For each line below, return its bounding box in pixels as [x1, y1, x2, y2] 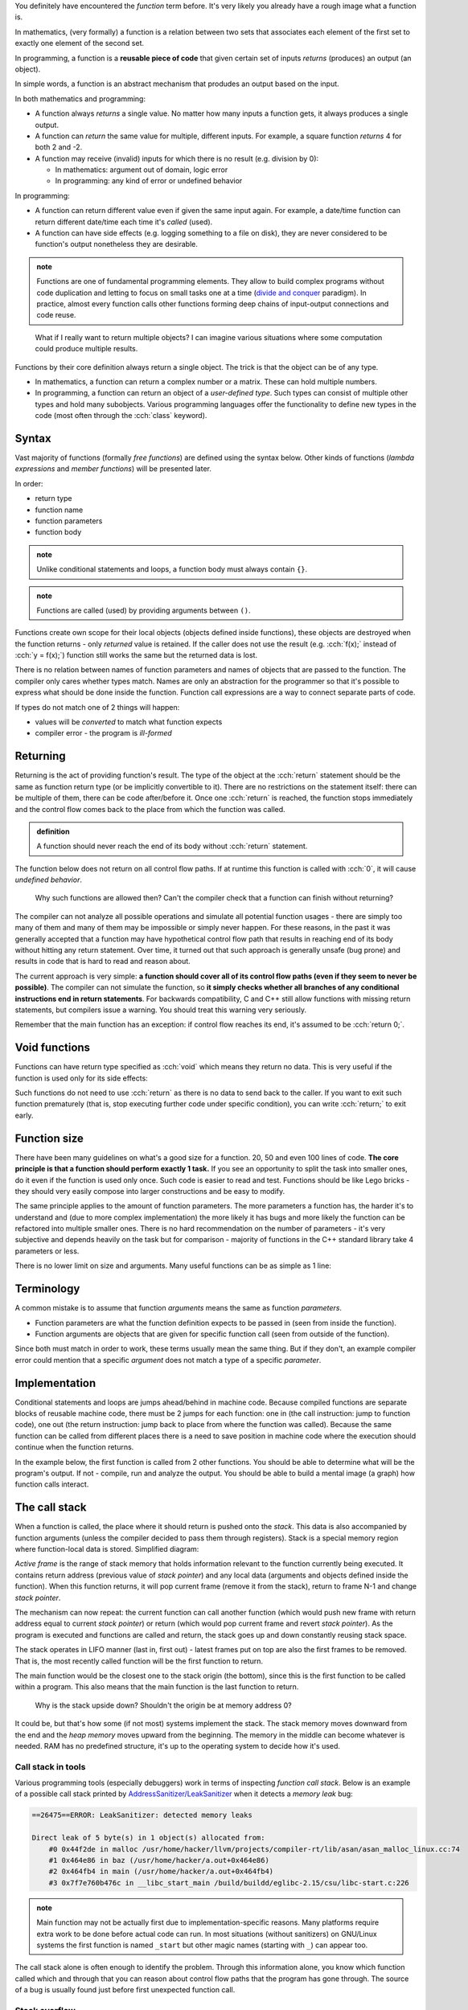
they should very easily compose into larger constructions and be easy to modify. [14, 1186, 285, 1196]
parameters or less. [14, 1246, 80, 1256]
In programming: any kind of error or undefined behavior [55, 176, 243, 186]
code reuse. [36, 310, 76, 320]
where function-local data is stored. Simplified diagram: [14, 1544, 199, 1554]
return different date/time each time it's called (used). [35, 217, 213, 227]
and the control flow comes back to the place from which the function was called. [14, 804, 285, 814]
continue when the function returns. [14, 1442, 134, 1452]
